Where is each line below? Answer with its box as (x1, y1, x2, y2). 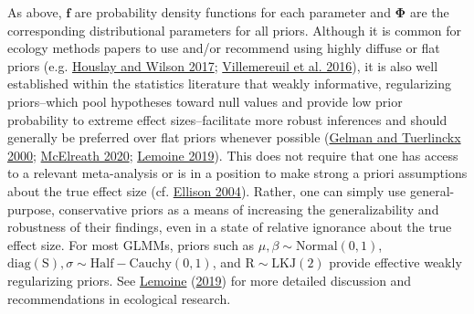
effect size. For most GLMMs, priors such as (7, 235, 255, 254)
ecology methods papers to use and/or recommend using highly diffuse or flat (7, 38, 440, 58)
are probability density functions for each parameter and (74, 3, 391, 21)
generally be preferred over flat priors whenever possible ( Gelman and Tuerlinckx (7, 128, 461, 147)
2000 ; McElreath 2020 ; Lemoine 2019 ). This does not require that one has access (7, 145, 458, 164)
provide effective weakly (329, 253, 462, 272)
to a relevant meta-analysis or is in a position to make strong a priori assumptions (7, 163, 468, 183)
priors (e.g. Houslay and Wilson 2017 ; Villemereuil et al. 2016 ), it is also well (7, 56, 438, 75)
